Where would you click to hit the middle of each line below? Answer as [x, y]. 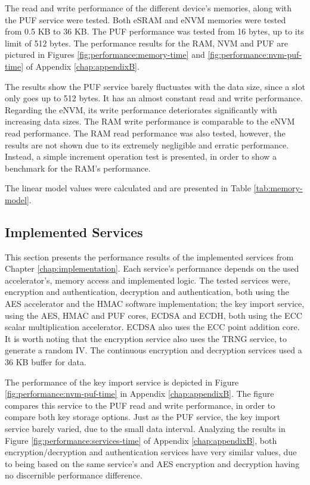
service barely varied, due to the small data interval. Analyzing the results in [145, 429]
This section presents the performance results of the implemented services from [149, 257]
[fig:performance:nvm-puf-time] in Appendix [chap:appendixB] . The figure [139, 394]
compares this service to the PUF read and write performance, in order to [140, 405]
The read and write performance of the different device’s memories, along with [148, 8]
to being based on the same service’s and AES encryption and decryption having [152, 463]
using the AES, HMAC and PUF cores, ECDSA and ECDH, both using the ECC [154, 315]
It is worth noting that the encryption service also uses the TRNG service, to [146, 338]
